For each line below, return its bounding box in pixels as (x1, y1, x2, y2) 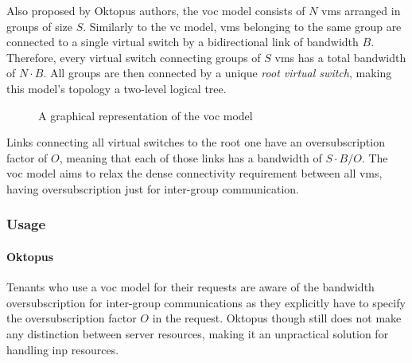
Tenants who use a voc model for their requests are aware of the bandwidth (6, 279, 375, 295)
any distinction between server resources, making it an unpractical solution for (6, 325, 389, 342)
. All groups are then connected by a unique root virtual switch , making (43, 64, 392, 81)
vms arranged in (321, 2, 401, 18)
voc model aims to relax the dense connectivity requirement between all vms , (6, 165, 383, 181)
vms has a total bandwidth (274, 49, 406, 65)
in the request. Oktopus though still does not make (152, 310, 402, 326)
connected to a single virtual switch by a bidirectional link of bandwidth (6, 33, 359, 50)
